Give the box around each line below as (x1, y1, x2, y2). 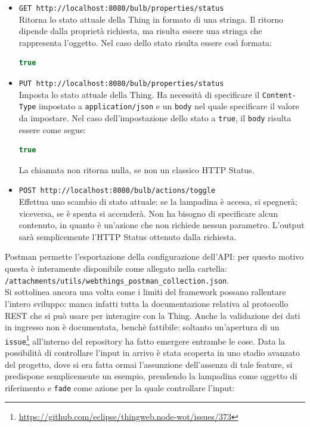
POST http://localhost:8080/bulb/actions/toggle (18, 186, 216, 195)
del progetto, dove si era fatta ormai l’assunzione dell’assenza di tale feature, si (5, 358, 293, 370)
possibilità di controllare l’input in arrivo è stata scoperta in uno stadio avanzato (5, 346, 300, 358)
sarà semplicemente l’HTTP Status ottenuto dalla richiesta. (18, 230, 237, 242)
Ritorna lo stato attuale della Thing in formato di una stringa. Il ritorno (18, 13, 283, 25)
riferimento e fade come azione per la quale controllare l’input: (5, 381, 235, 394)
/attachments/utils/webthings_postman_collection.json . (5, 274, 230, 286)
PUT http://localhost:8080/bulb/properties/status (18, 79, 224, 88)
